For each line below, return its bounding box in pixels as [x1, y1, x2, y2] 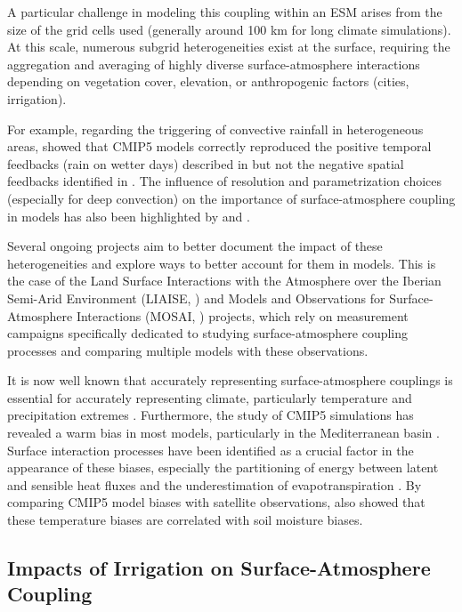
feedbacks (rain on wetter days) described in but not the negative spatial [7, 154, 404, 173]
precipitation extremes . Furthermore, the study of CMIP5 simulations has [7, 406, 414, 424]
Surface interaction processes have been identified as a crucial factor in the [7, 440, 414, 459]
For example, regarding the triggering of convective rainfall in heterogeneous [7, 119, 424, 138]
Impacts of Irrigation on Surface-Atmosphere [7, 554, 431, 582]
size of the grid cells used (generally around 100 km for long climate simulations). [7, 20, 451, 38]
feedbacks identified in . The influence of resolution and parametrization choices [7, 172, 442, 190]
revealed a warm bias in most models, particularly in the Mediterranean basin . [7, 423, 440, 442]
